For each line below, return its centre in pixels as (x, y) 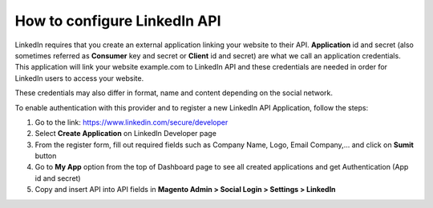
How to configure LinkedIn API (118, 21)
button (46, 156)
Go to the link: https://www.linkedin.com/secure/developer (132, 122)
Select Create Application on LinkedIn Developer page (125, 134)
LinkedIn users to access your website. (79, 78)
